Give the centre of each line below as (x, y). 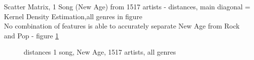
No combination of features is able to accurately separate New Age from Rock (122, 26)
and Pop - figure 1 (32, 35)
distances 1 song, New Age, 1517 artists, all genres (100, 52)
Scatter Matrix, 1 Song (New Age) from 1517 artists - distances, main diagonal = (127, 6)
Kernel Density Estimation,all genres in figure (73, 16)
